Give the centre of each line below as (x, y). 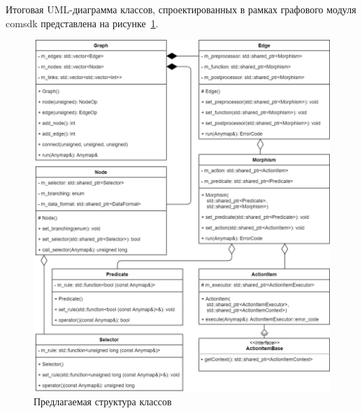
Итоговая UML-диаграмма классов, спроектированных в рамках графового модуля (181, 9)
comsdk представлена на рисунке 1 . (82, 23)
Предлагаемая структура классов (103, 401)
